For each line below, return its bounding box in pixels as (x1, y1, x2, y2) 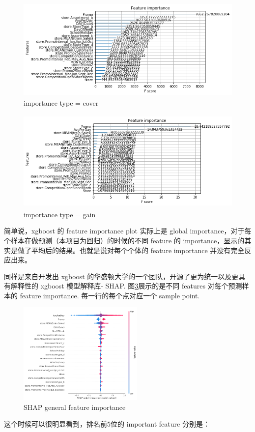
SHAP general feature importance (24, 402, 126, 412)
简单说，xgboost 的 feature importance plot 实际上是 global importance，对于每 (4, 226, 252, 236)
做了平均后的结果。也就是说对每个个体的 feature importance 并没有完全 (17, 245, 245, 255)
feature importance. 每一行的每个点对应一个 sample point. (20, 290, 200, 300)
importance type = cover (24, 97, 99, 108)
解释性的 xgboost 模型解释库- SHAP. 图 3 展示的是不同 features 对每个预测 (10, 281, 242, 291)
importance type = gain (24, 209, 96, 219)
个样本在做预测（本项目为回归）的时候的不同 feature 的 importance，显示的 (4, 235, 245, 245)
